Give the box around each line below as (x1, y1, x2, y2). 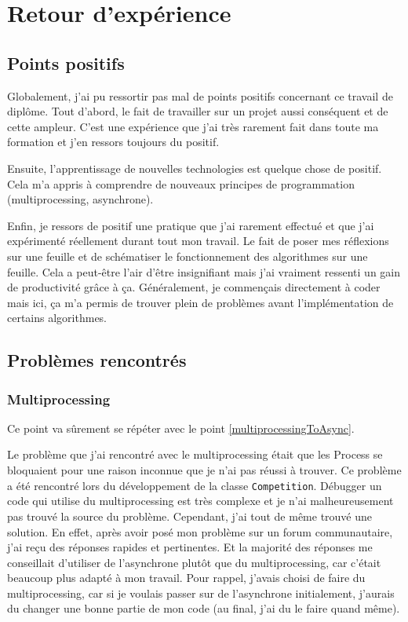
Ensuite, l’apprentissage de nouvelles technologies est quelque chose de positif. (7, 159, 382, 176)
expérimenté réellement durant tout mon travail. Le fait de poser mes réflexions (7, 232, 389, 249)
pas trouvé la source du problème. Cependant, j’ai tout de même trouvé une (7, 507, 373, 524)
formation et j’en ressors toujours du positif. (7, 134, 220, 150)
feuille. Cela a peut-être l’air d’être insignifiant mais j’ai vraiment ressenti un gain (7, 263, 401, 280)
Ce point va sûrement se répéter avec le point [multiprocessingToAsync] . (7, 419, 355, 436)
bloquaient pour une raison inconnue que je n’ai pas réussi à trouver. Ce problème (7, 462, 402, 478)
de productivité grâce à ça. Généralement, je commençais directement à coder (7, 279, 381, 295)
